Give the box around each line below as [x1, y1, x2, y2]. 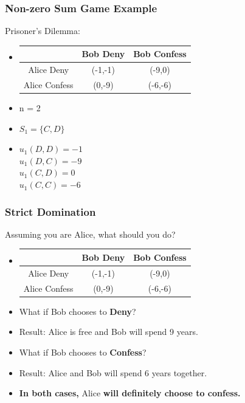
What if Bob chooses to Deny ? [19, 305, 136, 317]
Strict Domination [5, 204, 96, 219]
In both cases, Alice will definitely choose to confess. [19, 387, 241, 399]
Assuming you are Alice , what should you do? [5, 227, 176, 240]
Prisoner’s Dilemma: [5, 24, 80, 37]
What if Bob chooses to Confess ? [19, 345, 147, 358]
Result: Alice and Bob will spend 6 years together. [19, 366, 207, 379]
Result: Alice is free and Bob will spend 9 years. [19, 325, 198, 338]
